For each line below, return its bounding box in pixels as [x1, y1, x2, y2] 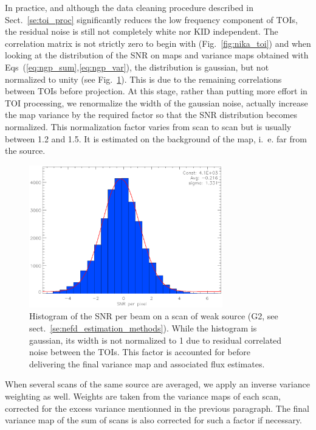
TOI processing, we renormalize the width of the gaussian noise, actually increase [5, 96, 308, 109]
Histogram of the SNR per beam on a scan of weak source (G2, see [29, 310, 278, 322]
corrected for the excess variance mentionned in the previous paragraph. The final [5, 401, 310, 414]
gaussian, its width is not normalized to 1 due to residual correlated [29, 333, 282, 346]
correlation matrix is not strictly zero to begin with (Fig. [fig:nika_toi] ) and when [5, 36, 311, 49]
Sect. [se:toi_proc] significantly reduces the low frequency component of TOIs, [5, 13, 298, 26]
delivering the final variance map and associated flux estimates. [29, 357, 265, 370]
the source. [5, 144, 46, 157]
